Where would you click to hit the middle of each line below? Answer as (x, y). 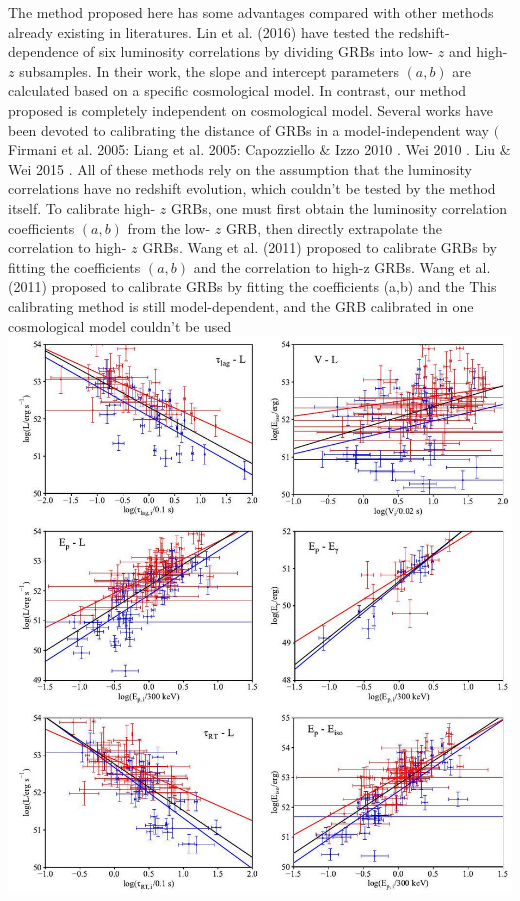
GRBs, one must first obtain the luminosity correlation (339, 207)
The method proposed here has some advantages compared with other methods (251, 12)
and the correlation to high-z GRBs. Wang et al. (342, 266)
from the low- (169, 227)
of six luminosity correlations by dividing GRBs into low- (258, 51)
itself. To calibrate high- (82, 207)
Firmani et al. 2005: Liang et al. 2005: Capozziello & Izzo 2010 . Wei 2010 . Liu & (259, 149)
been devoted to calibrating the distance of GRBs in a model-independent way (248, 129)
